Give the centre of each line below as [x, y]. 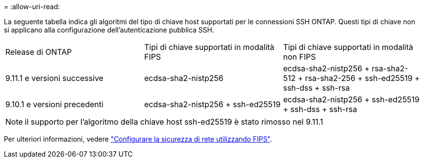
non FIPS [299, 57]
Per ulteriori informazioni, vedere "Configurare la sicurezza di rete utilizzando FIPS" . [138, 139]
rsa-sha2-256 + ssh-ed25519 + [363, 78]
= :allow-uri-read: [32, 7]
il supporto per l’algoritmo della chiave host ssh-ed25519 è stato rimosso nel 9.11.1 [174, 122]
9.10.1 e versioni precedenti [54, 104]
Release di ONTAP [39, 52]
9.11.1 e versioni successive [54, 78]
